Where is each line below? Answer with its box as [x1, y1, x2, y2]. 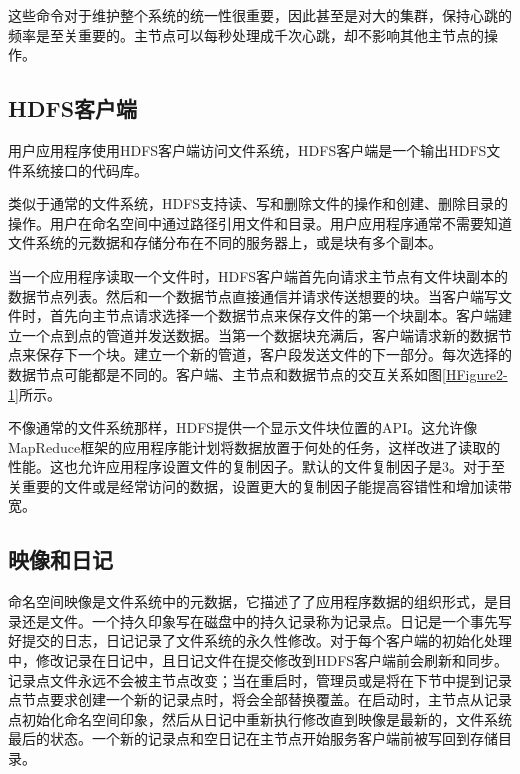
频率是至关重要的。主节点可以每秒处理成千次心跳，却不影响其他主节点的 [8, 24, 484, 45]
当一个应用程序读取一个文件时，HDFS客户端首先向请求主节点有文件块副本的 [8, 265, 509, 286]
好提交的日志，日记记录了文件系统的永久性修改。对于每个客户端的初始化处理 [8, 630, 512, 651]
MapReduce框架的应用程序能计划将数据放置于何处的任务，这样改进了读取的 [8, 436, 501, 457]
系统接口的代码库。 [21, 159, 148, 180]
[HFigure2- [442, 363, 508, 384]
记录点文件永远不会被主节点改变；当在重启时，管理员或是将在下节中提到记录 [8, 669, 512, 690]
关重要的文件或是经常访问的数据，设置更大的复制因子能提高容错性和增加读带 [8, 475, 512, 496]
